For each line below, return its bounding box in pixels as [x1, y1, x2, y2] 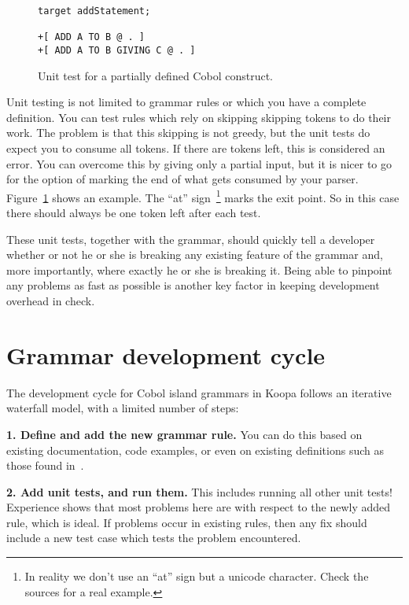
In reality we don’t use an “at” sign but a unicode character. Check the [24, 568, 369, 585]
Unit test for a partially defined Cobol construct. [38, 67, 273, 83]
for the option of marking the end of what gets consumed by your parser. [6, 171, 359, 187]
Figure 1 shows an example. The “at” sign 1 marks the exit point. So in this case [6, 186, 400, 205]
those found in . [6, 457, 84, 474]
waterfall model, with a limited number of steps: [6, 400, 239, 416]
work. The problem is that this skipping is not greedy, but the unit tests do [6, 124, 370, 141]
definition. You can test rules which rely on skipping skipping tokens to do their [6, 109, 391, 125]
